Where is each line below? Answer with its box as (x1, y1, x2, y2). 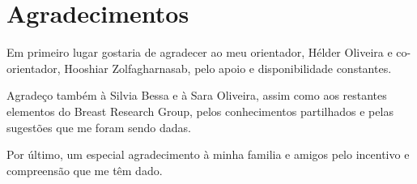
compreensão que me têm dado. (6, 161, 163, 178)
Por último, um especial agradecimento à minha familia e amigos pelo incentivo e (6, 146, 410, 163)
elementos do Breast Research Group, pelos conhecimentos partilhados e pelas (6, 102, 394, 119)
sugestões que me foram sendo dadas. (6, 118, 191, 135)
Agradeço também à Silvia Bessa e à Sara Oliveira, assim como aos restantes (6, 87, 387, 104)
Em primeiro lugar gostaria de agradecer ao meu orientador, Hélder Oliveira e (6, 44, 393, 61)
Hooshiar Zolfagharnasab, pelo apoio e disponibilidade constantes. (64, 59, 392, 76)
